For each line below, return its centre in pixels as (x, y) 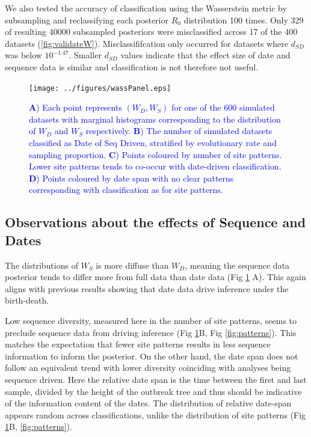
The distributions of (42, 265)
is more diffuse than (132, 265)
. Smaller (85, 55)
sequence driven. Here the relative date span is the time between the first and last (156, 379)
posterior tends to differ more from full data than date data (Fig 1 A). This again (155, 277)
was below (23, 55)
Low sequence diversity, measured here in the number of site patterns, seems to (151, 320)
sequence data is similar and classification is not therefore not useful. (132, 66)
